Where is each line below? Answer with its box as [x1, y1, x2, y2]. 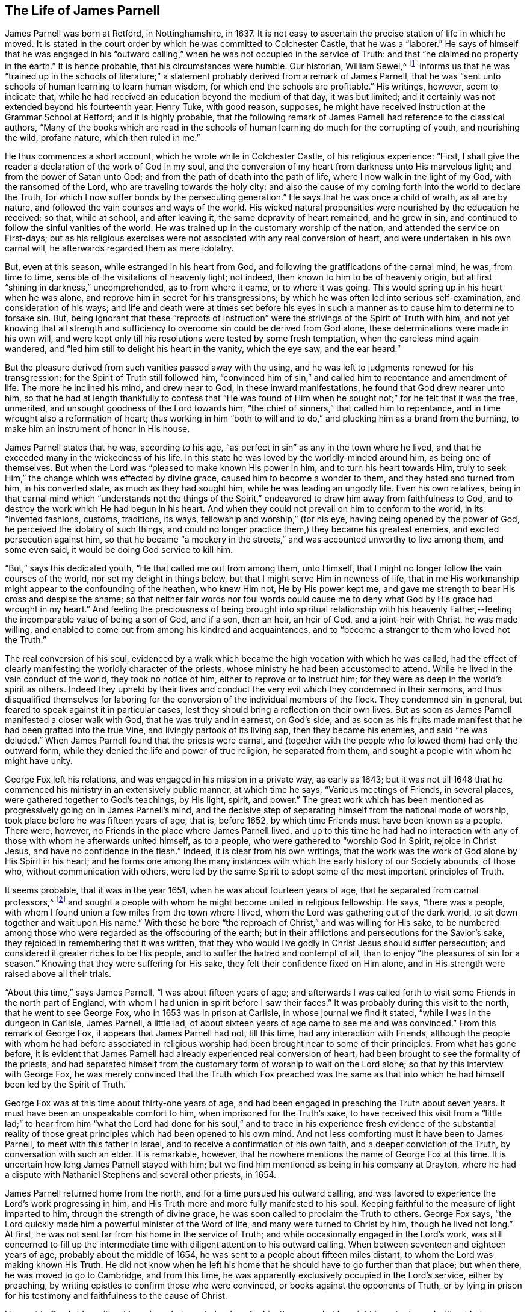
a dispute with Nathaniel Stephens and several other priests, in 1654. [5, 1169, 277, 1180]
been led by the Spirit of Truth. [5, 1079, 126, 1089]
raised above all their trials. [5, 968, 112, 979]
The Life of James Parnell [5, 3, 160, 18]
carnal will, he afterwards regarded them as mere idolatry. [5, 243, 234, 254]
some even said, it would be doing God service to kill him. [5, 544, 233, 555]
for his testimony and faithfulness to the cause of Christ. [5, 1290, 227, 1301]
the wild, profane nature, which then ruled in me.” [5, 132, 200, 143]
